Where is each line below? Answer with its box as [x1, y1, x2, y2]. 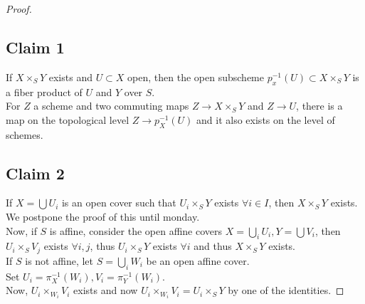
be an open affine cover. [146, 253, 250, 268]
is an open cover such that [61, 195, 176, 210]
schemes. [6, 127, 43, 142]
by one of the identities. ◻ [228, 283, 344, 298]
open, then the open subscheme [127, 69, 264, 84]
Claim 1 [6, 36, 65, 58]
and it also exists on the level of [196, 112, 335, 127]
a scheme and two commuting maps [33, 98, 189, 113]
